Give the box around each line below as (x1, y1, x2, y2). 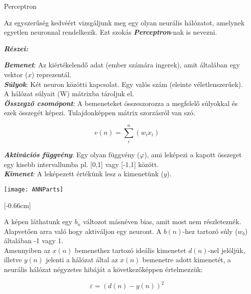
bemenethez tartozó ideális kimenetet (75, 245, 187, 255)
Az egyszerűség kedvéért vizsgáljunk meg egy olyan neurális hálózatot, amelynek (4, 17, 245, 27)
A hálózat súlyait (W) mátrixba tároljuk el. (4, 88, 134, 99)
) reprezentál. (31, 69, 72, 79)
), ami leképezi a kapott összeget (144, 149, 242, 160)
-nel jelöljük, (208, 245, 245, 255)
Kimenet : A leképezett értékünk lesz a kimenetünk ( (4, 168, 164, 179)
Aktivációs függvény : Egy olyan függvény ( (4, 149, 140, 160)
